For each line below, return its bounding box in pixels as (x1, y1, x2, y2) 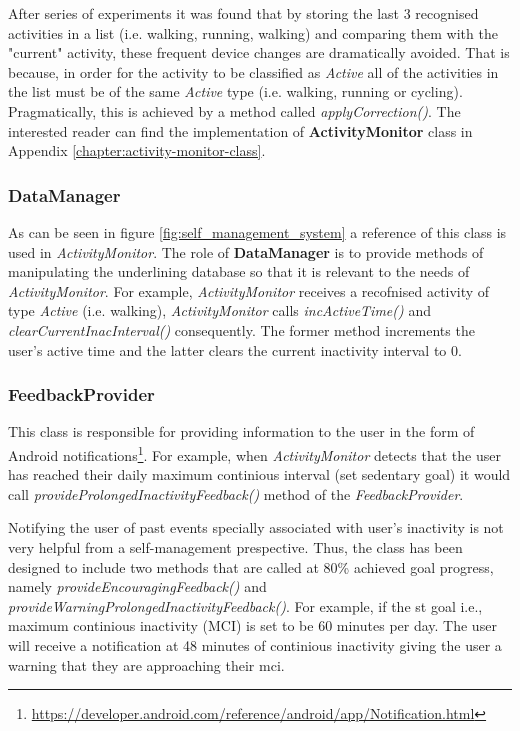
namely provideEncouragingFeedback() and (8, 576, 267, 597)
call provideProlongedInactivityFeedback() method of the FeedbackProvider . (8, 483, 464, 504)
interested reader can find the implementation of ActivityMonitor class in (8, 120, 473, 141)
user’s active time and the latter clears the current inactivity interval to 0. (8, 339, 462, 360)
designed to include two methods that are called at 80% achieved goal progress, (8, 556, 494, 577)
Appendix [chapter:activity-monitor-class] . (8, 140, 266, 161)
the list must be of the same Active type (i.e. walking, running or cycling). (8, 81, 463, 102)
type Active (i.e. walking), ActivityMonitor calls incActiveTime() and (8, 300, 431, 321)
